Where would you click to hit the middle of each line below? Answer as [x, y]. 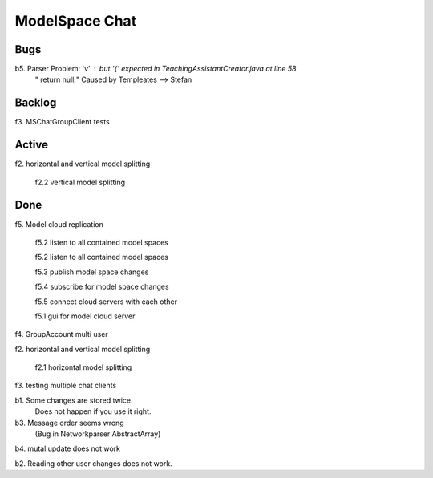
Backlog [36, 103]
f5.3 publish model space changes [92, 272]
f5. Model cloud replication [59, 224]
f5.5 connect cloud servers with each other [106, 302]
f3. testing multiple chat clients [66, 386]
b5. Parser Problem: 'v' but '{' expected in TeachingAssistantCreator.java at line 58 [156, 69]
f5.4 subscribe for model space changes [102, 287]
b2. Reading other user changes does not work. [93, 463]
